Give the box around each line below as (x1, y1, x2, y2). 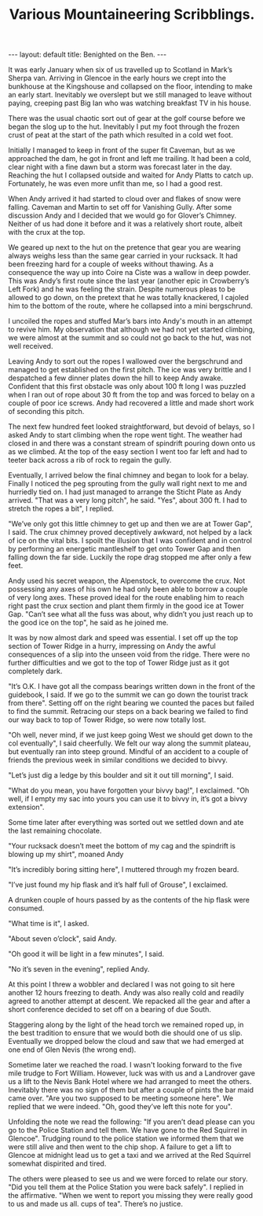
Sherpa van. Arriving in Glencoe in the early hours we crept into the (8, 73, 226, 83)
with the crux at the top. (8, 228, 86, 237)
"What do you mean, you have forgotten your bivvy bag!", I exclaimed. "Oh (8, 786, 250, 795)
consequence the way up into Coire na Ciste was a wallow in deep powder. (8, 268, 251, 277)
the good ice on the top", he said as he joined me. (8, 618, 169, 628)
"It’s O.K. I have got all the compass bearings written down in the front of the (8, 682, 256, 691)
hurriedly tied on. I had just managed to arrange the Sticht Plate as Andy (8, 487, 242, 496)
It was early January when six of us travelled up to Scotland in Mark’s (8, 65, 233, 75)
